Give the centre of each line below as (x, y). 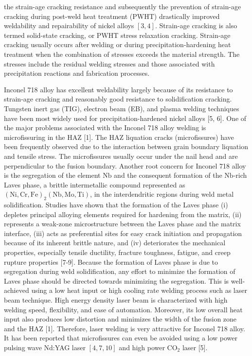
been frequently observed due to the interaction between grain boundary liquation (126, 146)
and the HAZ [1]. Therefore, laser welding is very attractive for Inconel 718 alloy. (125, 328)
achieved (17, 290)
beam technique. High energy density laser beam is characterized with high (116, 300)
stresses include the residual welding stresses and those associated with (109, 63)
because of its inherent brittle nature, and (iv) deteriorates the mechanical (115, 243)
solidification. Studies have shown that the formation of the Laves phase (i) (116, 205)
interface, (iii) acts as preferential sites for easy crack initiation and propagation (123, 233)
